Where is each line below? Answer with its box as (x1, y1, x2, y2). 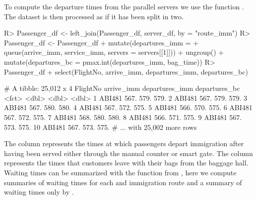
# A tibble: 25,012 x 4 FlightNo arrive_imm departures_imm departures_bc (4, 83, 240, 93)
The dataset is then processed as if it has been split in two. (4, 11, 184, 21)
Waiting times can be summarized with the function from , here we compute (4, 167, 237, 177)
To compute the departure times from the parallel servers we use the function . (4, 1, 244, 11)
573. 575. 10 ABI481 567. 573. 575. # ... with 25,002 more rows (4, 121, 197, 132)
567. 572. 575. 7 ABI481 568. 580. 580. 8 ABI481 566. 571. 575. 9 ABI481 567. (4, 112, 242, 122)
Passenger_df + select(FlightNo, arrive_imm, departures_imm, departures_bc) (4, 66, 248, 77)
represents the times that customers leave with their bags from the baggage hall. (4, 158, 249, 168)
